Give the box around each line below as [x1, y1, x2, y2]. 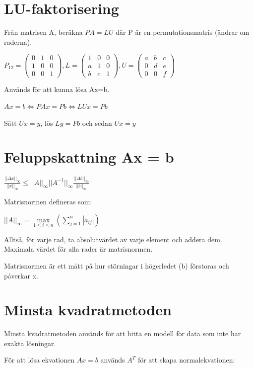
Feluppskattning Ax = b [4, 147, 174, 167]
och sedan [82, 117, 112, 128]
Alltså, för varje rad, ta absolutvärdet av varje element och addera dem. [4, 234, 222, 244]
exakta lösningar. [4, 338, 56, 348]
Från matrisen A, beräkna [4, 27, 83, 37]
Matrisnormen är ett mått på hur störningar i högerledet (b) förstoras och [4, 260, 229, 271]
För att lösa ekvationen [4, 355, 74, 365]
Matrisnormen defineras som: [4, 196, 92, 206]
